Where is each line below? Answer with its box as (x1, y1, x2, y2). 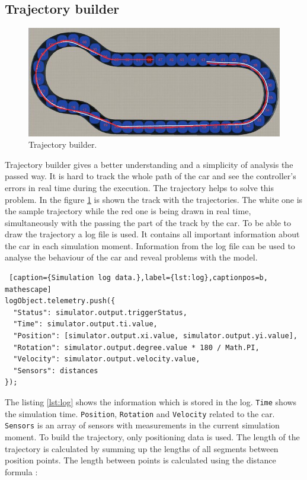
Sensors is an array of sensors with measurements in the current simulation (5, 419, 280, 431)
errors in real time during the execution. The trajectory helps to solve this (5, 181, 274, 193)
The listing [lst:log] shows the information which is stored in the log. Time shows (5, 396, 297, 408)
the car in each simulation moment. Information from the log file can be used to (5, 239, 295, 252)
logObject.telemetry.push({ (5, 297, 116, 306)
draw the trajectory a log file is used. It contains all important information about (5, 228, 300, 240)
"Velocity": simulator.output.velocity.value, (13, 355, 200, 364)
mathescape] (5, 285, 52, 294)
